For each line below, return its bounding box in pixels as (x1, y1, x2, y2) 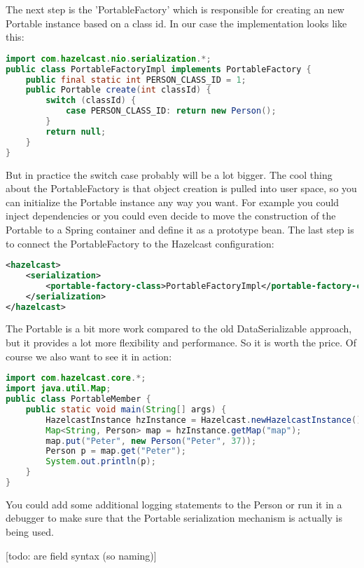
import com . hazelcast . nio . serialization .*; (6, 53, 211, 64)
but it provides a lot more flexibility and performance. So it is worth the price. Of (6, 335, 356, 350)
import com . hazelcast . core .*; (6, 373, 146, 384)
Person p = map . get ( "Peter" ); (45, 446, 186, 457)
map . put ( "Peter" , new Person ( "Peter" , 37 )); (45, 435, 257, 446)
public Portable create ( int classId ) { (25, 85, 211, 95)
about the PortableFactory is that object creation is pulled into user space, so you (6, 181, 357, 196)
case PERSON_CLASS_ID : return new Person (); (65, 106, 276, 116)
